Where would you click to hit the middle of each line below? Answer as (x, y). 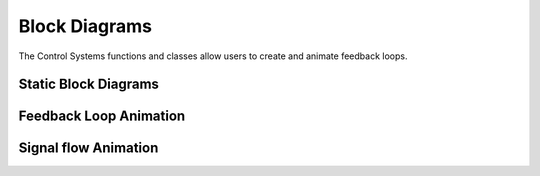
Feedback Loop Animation (102, 116)
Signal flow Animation (88, 148)
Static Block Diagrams (89, 84)
